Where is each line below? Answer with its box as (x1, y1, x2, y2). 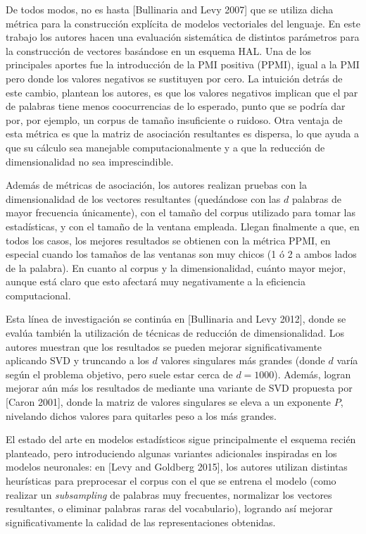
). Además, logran (274, 366, 351, 381)
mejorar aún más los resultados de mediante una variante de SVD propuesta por (6, 380, 353, 395)
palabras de (291, 191, 342, 206)
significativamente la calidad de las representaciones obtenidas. (6, 514, 276, 529)
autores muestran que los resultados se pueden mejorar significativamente (6, 339, 322, 354)
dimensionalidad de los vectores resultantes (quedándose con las (6, 191, 281, 206)
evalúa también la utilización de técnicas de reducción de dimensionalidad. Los (6, 325, 345, 340)
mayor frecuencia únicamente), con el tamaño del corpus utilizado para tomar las (6, 205, 355, 220)
